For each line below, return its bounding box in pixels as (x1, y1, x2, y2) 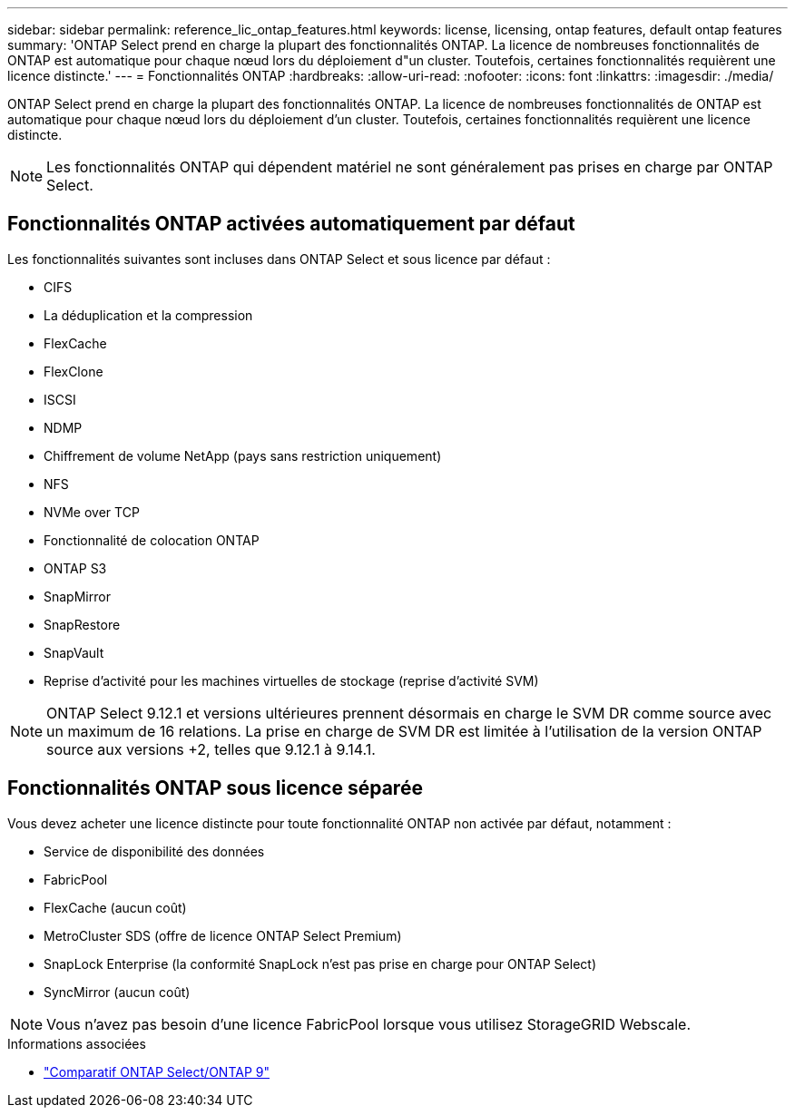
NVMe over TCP (44, 504, 140, 520)
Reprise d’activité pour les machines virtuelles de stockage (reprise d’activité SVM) (44, 672, 539, 689)
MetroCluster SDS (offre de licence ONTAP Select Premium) (44, 927, 402, 944)
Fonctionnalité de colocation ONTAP (44, 532, 260, 548)
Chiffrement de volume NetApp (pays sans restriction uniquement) (44, 447, 442, 464)
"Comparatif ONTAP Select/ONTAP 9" (44, 1063, 270, 1080)
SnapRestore (44, 616, 121, 632)
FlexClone (44, 363, 103, 379)
